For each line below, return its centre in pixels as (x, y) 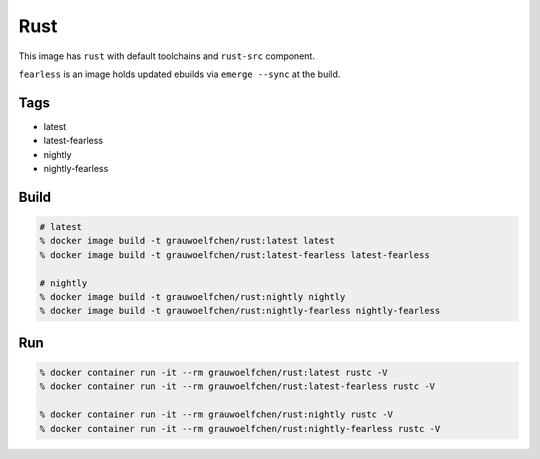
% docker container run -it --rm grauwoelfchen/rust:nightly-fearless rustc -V (240, 428)
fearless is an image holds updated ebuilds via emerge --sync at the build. (179, 74)
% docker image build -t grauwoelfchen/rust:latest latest (187, 241)
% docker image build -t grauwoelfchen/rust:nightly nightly (192, 296)
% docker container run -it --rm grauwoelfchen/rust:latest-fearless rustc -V (237, 386)
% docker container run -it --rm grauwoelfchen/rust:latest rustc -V (213, 372)
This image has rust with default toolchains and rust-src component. (166, 56)
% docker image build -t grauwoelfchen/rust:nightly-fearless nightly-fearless (240, 311)
